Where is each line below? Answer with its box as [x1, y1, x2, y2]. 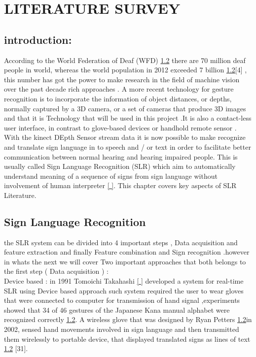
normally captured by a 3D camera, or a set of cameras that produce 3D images [4, 103, 246, 113]
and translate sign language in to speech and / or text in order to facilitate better [4, 141, 251, 152]
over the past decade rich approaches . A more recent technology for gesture [4, 84, 234, 94]
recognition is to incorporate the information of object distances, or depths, [4, 93, 232, 103]
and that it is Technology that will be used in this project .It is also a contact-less [4, 113, 252, 123]
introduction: [4, 32, 72, 47]
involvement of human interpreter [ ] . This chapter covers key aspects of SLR [4, 180, 237, 191]
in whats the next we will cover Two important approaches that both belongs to [4, 256, 246, 266]
